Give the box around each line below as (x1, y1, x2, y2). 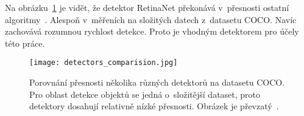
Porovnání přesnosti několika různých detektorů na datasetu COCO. (29, 76, 285, 89)
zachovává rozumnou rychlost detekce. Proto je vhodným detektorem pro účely (5, 25, 299, 38)
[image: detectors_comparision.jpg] (29, 58, 178, 67)
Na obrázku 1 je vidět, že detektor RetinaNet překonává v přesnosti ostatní (5, 1, 289, 13)
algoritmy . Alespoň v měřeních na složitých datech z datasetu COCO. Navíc (5, 13, 297, 26)
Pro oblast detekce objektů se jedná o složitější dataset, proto (29, 87, 261, 100)
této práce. (5, 36, 45, 49)
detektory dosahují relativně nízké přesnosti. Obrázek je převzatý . (29, 100, 279, 112)
